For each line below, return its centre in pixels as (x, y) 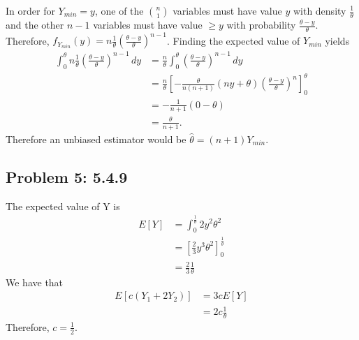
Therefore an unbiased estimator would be (96, 139)
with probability (261, 24)
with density (320, 10)
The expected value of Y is (63, 206)
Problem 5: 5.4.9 (67, 176)
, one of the (119, 10)
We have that (35, 282)
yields (337, 40)
